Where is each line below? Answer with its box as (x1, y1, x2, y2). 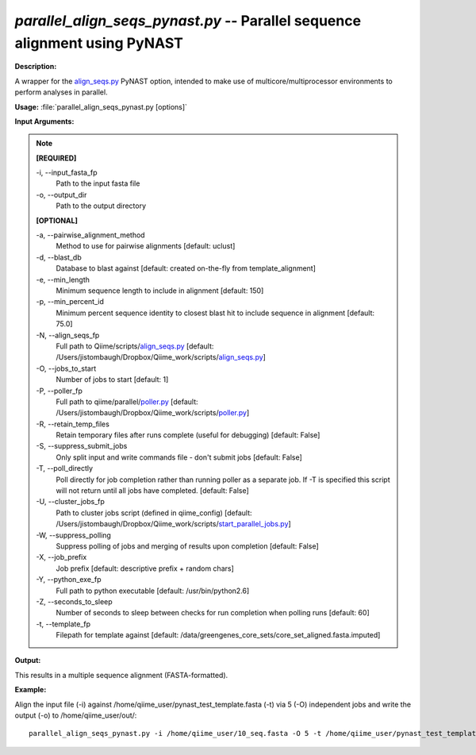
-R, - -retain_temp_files (36, 419, 110, 429)
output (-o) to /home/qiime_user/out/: (14, 711, 137, 720)
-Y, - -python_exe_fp (36, 575, 102, 584)
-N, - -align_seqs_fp (36, 330, 100, 340)
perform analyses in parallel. (14, 87, 108, 97)
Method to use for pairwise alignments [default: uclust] (56, 241, 236, 251)
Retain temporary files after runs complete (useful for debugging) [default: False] (56, 430, 321, 440)
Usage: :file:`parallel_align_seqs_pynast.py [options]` (14, 102, 188, 111)
